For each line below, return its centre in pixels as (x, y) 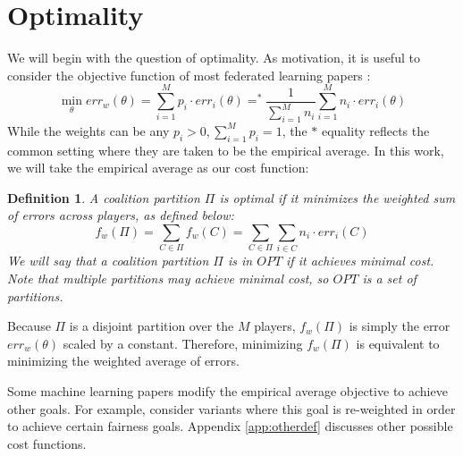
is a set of (389, 278)
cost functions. (47, 443)
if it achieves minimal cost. (360, 261)
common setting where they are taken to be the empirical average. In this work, (226, 150)
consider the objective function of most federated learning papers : (189, 75)
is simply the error (400, 326)
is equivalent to (398, 343)
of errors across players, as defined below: (121, 215)
